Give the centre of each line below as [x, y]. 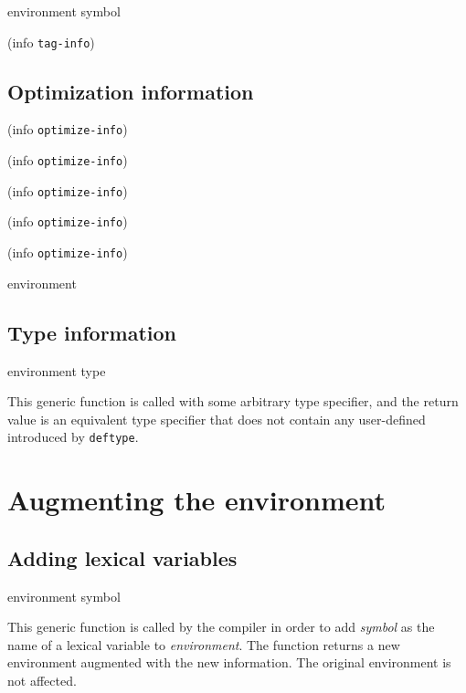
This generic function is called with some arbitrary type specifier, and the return [233, 401]
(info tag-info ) [51, 42]
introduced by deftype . [73, 437]
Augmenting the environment [197, 500]
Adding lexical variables [122, 557]
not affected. [42, 680]
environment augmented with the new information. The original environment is [229, 662]
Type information [92, 332]
